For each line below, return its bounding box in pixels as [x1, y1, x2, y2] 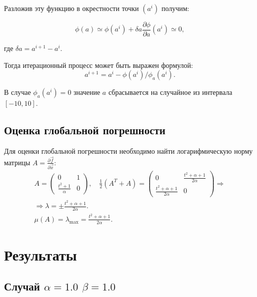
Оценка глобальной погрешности [4, 122, 165, 138]
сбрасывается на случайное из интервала [108, 87, 232, 97]
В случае [4, 87, 31, 97]
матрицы [4, 157, 30, 167]
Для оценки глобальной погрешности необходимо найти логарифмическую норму [4, 146, 253, 156]
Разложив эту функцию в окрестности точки [4, 3, 139, 13]
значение [73, 87, 100, 97]
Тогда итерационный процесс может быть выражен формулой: [4, 59, 193, 70]
